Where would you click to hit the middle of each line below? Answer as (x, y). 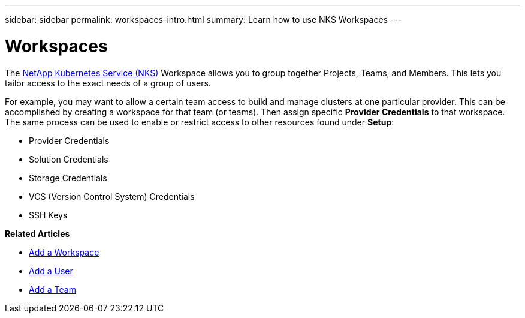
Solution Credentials (69, 159)
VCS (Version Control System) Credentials (112, 196)
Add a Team (52, 289)
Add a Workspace (64, 252)
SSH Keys (48, 215)
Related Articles (37, 233)
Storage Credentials (68, 178)
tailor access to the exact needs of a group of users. (108, 83)
